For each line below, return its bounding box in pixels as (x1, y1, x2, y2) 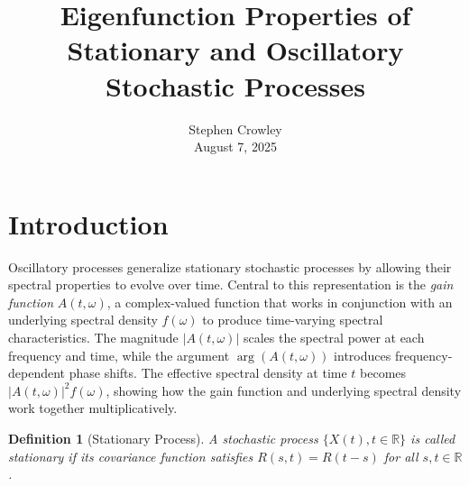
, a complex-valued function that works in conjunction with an (106, 292, 453, 311)
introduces (334, 345, 391, 364)
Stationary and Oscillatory (67, 32, 404, 69)
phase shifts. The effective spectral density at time (69, 363, 347, 382)
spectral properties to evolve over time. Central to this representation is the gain (8, 275, 454, 294)
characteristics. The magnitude (8, 328, 179, 346)
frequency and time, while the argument (8, 345, 230, 364)
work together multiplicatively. (8, 399, 178, 417)
